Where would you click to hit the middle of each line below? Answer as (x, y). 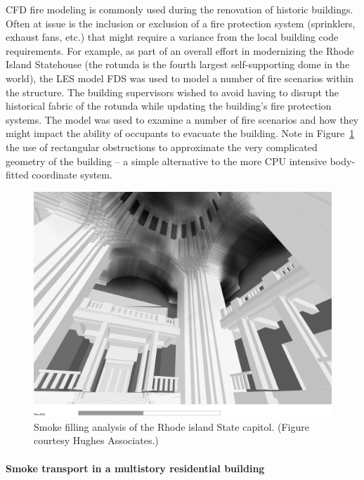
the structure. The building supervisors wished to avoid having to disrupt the (172, 92)
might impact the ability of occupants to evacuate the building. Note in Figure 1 (180, 133)
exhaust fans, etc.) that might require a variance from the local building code (172, 37)
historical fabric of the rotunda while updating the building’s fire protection (169, 106)
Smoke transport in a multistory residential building (135, 468)
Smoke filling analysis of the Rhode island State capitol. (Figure (171, 426)
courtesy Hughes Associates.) (96, 440)
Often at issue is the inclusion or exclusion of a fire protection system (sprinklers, (181, 23)
